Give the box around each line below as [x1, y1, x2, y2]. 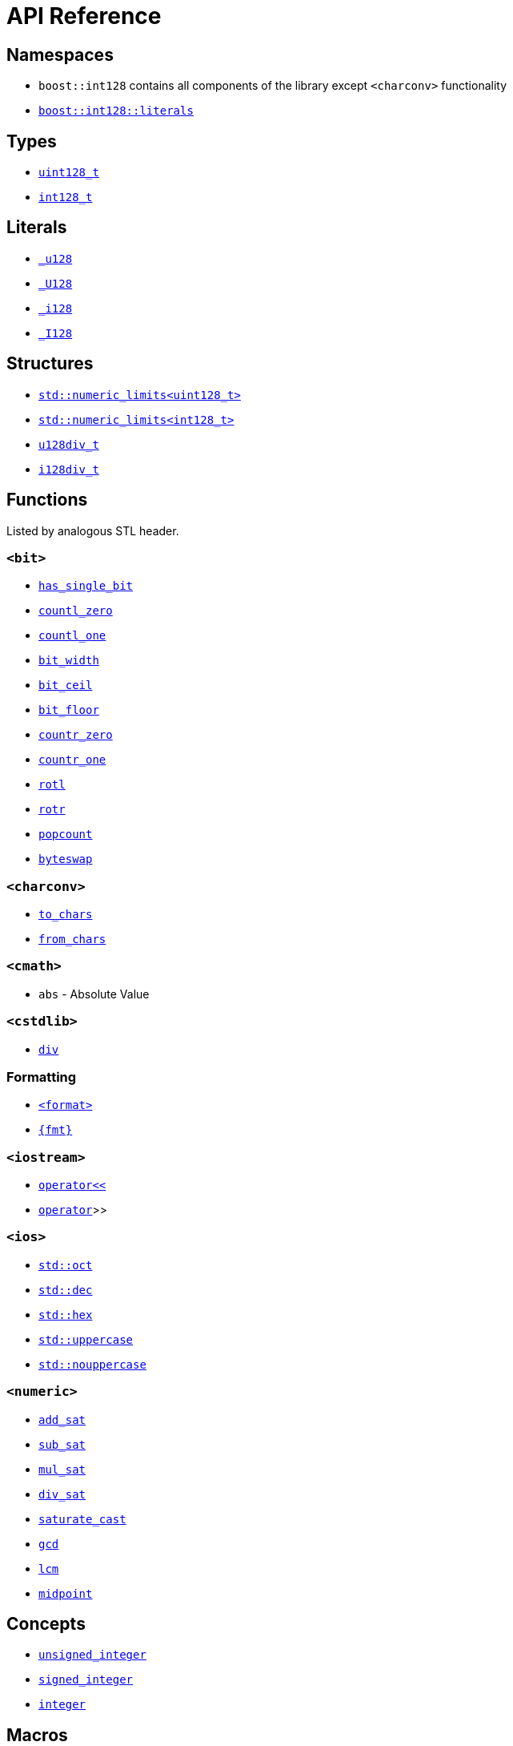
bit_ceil [38, 679, 93, 692]
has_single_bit [38, 579, 134, 593]
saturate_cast [38, 1512, 126, 1526]
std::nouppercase [38, 1357, 146, 1371]
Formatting [6, 1068, 77, 1085]
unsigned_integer [38, 1648, 146, 1662]
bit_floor [38, 704, 99, 717]
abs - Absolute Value [38, 986, 150, 1001]
